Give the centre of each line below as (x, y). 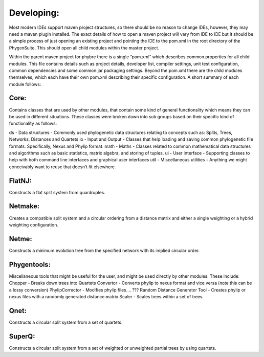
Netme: (21, 239)
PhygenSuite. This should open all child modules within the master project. (84, 48)
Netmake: (24, 206)
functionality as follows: (33, 123)
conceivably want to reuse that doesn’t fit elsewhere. (62, 167)
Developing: (34, 13)
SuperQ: (22, 336)
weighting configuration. (34, 224)
